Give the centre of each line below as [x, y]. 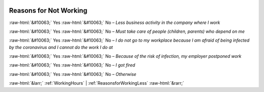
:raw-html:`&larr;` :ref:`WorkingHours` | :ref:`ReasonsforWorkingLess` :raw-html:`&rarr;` [97, 83]
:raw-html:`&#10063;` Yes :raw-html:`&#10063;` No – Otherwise [73, 74]
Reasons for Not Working [48, 11]
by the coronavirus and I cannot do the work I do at [61, 47]
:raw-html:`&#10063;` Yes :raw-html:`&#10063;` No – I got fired [72, 65]
